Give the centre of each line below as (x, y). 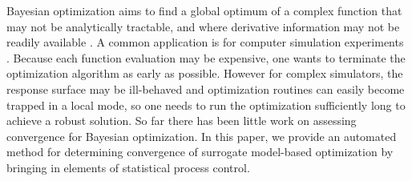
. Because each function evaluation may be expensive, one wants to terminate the (206, 57)
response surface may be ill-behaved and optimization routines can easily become (206, 88)
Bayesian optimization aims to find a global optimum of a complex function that (204, 10)
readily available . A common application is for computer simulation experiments (205, 42)
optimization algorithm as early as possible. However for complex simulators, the (205, 73)
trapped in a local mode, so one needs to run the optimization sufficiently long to (206, 105)
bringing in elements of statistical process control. (128, 167)
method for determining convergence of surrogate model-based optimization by (200, 152)
